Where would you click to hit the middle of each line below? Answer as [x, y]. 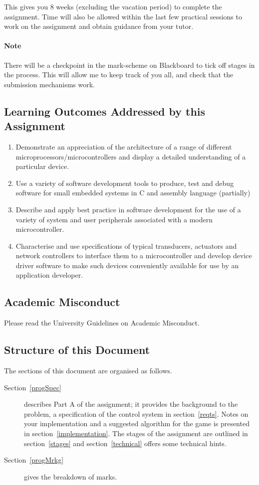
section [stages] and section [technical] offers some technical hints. [125, 443]
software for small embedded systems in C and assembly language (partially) [133, 193]
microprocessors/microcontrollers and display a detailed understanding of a [131, 156]
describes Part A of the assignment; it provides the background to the [131, 404]
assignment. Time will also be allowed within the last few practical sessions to [123, 16]
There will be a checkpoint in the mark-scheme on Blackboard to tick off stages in [129, 65]
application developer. [49, 275]
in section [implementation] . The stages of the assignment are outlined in [136, 433]
